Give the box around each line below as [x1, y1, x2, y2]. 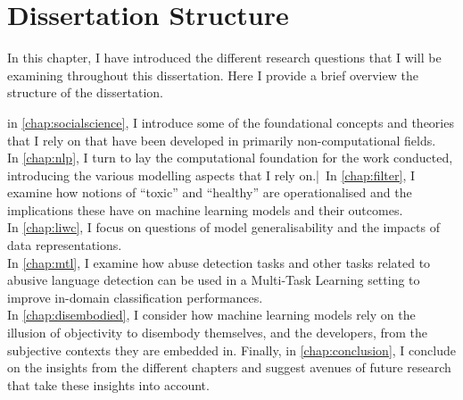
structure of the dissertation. [7, 83, 163, 102]
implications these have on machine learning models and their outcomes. [7, 200, 403, 219]
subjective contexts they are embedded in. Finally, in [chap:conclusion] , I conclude [7, 340, 456, 359]
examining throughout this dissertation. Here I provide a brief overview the [7, 65, 418, 84]
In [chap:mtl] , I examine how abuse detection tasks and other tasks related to [7, 253, 431, 271]
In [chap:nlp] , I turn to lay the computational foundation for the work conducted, [7, 148, 453, 167]
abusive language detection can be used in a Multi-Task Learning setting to [7, 271, 420, 289]
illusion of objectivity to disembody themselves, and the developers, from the [7, 323, 428, 342]
